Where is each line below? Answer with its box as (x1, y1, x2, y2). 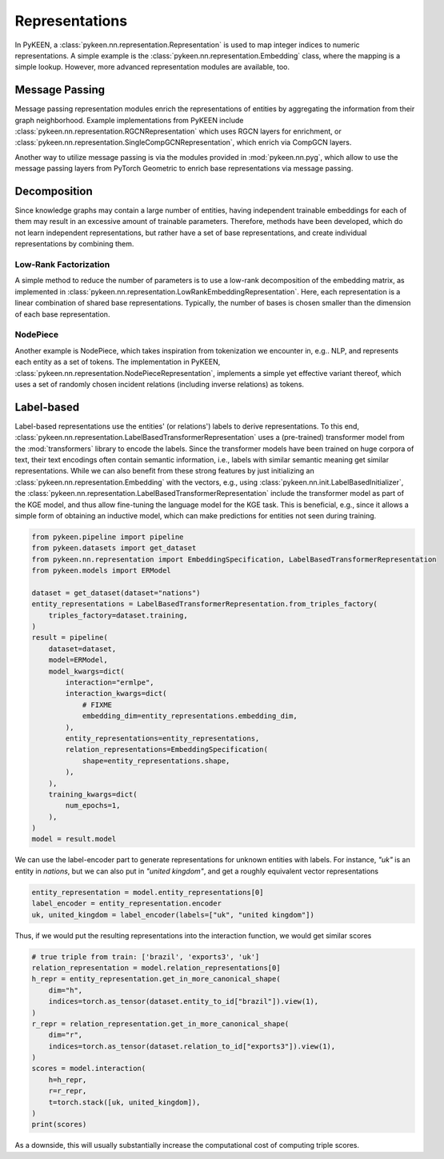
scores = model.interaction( (31, 1064, 146, 1073)
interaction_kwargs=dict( (65, 689, 167, 698)
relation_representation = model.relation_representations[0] (31, 963, 281, 972)
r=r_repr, (48, 1086, 87, 1096)
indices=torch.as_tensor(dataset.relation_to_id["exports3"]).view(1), (48, 1041, 336, 1051)
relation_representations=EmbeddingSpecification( (65, 745, 268, 754)
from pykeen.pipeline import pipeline (31, 532, 184, 542)
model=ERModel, (48, 656, 108, 665)
